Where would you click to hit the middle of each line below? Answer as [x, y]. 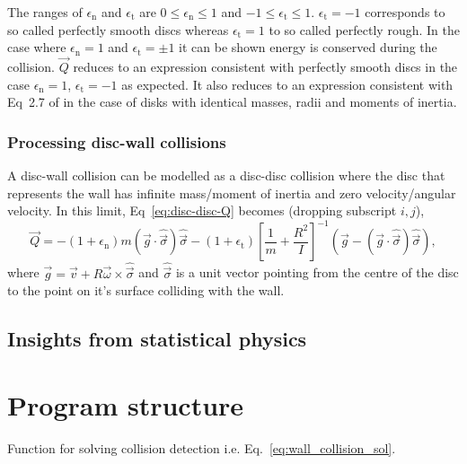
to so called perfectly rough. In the [364, 29]
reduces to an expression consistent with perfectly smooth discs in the [265, 66]
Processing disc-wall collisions [117, 141]
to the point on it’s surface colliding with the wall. [146, 290]
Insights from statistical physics [157, 339]
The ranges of [45, 12]
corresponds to [405, 12]
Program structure [126, 404]
